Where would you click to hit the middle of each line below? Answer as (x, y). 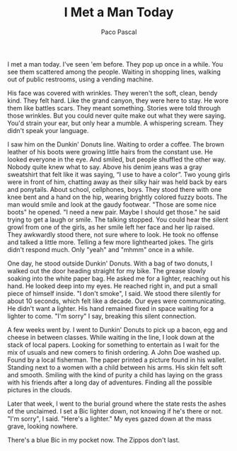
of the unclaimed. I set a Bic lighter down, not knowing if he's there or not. (115, 411)
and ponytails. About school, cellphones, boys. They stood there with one (115, 189)
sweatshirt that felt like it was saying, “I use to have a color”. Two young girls (119, 174)
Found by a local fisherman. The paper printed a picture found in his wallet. (117, 360)
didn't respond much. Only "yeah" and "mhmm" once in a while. (101, 249)
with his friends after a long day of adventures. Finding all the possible (110, 382)
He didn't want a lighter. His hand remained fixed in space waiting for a (111, 308)
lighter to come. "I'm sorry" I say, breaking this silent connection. (102, 316)
